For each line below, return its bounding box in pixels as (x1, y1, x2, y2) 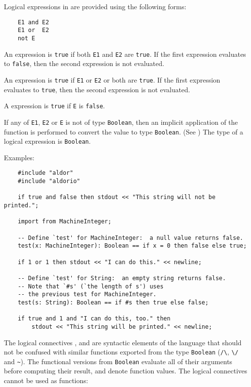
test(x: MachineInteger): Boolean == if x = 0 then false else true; (17, 242, 247, 250)
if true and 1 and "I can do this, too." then (17, 315, 171, 322)
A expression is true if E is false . (4, 101, 105, 111)
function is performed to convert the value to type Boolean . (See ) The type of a (4, 126, 243, 136)
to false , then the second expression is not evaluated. (4, 58, 164, 68)
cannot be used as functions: (4, 375, 88, 386)
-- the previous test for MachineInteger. (17, 291, 157, 298)
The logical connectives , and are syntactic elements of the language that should (4, 337, 242, 347)
